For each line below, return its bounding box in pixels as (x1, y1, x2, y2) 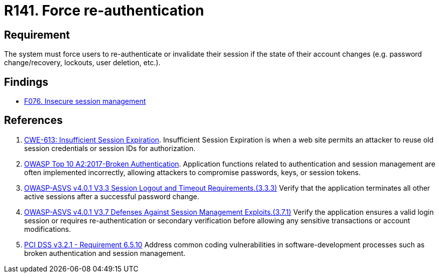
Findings (4, 75, 49, 88)
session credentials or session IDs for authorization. (24, 144, 196, 153)
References (4, 114, 63, 127)
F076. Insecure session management (24, 97, 146, 106)
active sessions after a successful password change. (24, 192, 199, 201)
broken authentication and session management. (24, 248, 186, 257)
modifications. (24, 224, 71, 233)
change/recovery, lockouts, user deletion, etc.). (4, 58, 161, 67)
